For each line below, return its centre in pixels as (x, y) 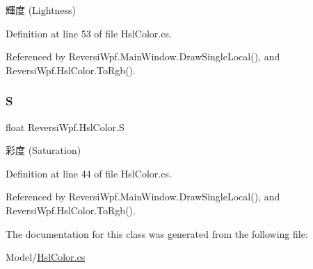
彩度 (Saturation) (43, 150)
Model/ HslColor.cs (46, 257)
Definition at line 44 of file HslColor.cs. (89, 173)
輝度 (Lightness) (41, 10)
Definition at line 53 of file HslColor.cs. (89, 33)
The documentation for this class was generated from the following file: (157, 233)
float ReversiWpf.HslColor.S (65, 127)
